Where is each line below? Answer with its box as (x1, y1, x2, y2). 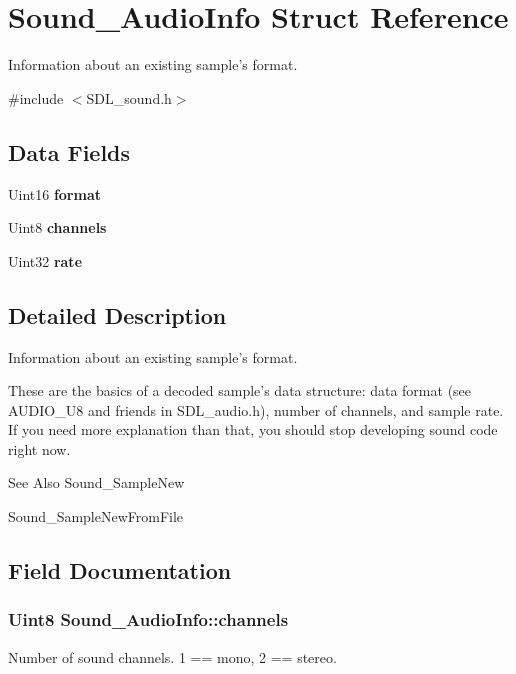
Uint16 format (8, 183, 102, 204)
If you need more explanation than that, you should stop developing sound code (8, 419, 498, 440)
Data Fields (8, 136, 131, 167)
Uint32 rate (8, 250, 83, 271)
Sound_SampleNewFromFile (8, 506, 184, 527)
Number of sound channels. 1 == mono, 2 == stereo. (8, 646, 337, 667)
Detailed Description (8, 299, 227, 330)
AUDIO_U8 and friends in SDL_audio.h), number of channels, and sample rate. (8, 399, 504, 420)
